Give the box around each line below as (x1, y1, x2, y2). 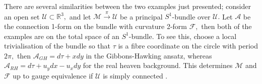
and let (69, 11, 91, 21)
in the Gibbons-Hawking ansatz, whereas (86, 50, 212, 60)
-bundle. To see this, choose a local (128, 30, 237, 41)
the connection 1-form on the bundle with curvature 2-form (4, 20, 187, 31)
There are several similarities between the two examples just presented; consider (4, 1, 251, 11)
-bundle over (172, 11, 211, 21)
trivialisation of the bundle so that (4, 40, 111, 51)
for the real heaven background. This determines (83, 60, 233, 70)
